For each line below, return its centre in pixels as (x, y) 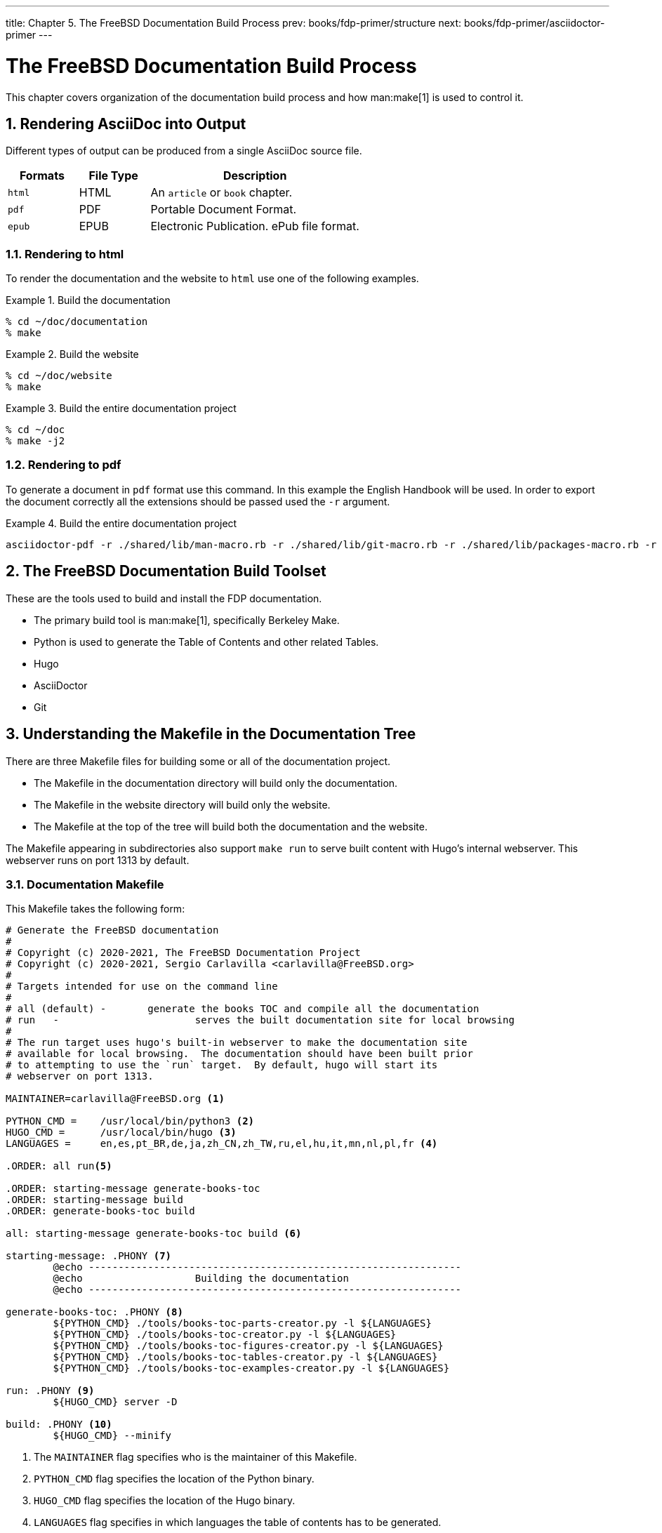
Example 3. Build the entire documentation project (121, 409)
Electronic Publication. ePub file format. (255, 226)
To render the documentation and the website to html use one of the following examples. (212, 279)
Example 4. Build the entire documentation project (121, 523)
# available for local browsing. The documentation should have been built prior (239, 1054)
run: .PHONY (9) (50, 1391)
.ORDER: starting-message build (94, 1200)
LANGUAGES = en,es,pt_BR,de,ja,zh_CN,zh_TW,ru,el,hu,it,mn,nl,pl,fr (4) (222, 1144)
